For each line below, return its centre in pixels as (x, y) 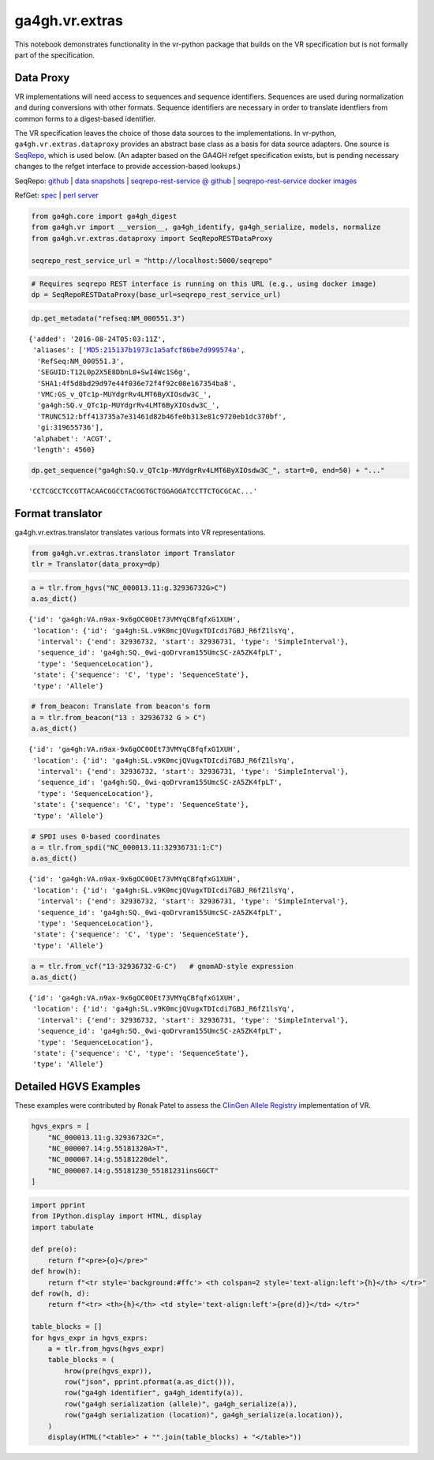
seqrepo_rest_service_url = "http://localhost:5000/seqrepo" (152, 260)
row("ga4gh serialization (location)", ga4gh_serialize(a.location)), (204, 1415)
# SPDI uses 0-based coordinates (96, 836)
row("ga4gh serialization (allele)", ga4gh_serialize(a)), (181, 1404)
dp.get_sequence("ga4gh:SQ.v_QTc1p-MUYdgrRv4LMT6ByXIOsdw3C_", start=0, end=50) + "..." (208, 470)
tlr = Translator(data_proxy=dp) (96, 564)
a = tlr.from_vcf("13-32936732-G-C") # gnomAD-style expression (162, 966)
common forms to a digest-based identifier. (85, 118)
